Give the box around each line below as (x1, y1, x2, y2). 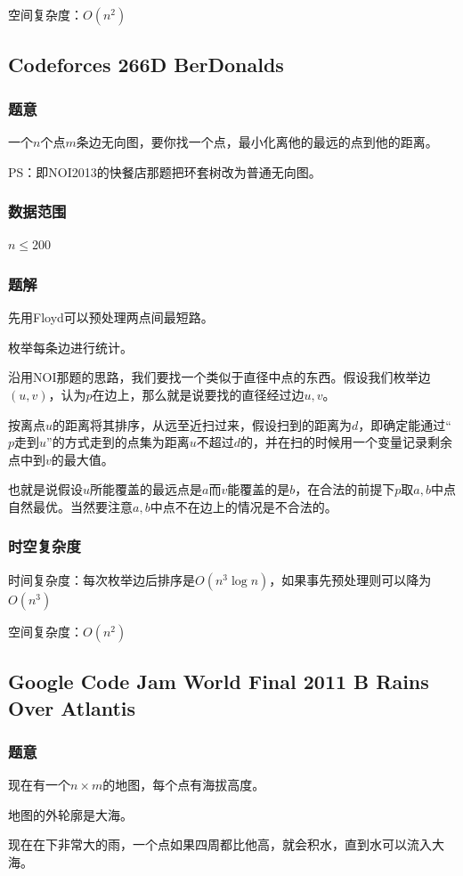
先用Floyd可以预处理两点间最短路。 (8, 308, 214, 327)
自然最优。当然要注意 (8, 497, 133, 515)
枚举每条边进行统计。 (8, 337, 133, 356)
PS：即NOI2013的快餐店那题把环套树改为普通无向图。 (8, 162, 321, 181)
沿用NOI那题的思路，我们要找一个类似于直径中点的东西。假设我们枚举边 (8, 368, 431, 386)
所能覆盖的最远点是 (90, 480, 203, 499)
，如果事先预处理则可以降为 (269, 570, 432, 588)
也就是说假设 (8, 480, 83, 499)
